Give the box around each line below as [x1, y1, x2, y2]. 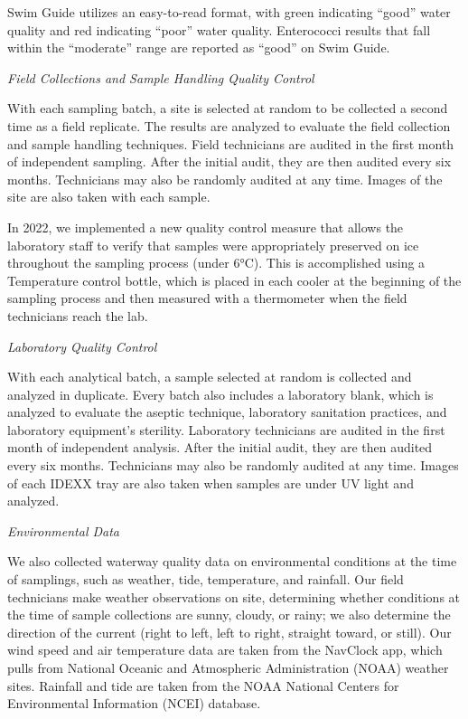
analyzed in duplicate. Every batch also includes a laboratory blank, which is [7, 384, 434, 403]
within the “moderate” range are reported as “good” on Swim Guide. [7, 38, 390, 57]
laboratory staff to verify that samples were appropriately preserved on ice [7, 235, 419, 254]
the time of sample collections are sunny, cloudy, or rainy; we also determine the [7, 605, 451, 624]
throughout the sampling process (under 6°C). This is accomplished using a [7, 253, 426, 272]
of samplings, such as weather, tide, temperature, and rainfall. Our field [7, 570, 404, 589]
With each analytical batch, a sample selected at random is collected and [7, 367, 412, 386]
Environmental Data [7, 521, 119, 540]
